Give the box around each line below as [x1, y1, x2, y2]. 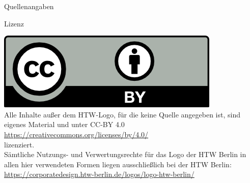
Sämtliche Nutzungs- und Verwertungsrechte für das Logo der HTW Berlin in [4, 149, 246, 160]
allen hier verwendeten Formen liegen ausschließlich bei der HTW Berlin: [4, 159, 232, 169]
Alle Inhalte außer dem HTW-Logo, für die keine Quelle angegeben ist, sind [4, 109, 240, 119]
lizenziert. [4, 139, 35, 149]
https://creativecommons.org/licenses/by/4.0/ [4, 129, 149, 139]
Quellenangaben [4, 1, 54, 11]
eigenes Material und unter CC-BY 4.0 [4, 119, 125, 130]
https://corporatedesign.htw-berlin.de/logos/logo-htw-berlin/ [4, 169, 195, 179]
